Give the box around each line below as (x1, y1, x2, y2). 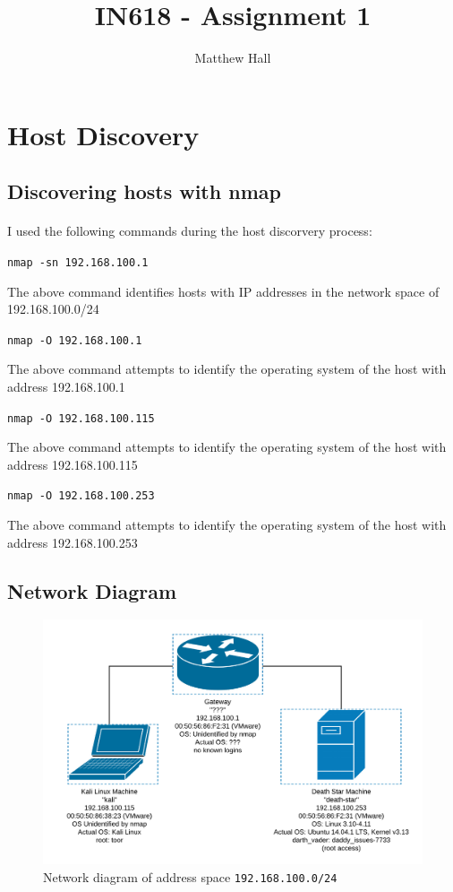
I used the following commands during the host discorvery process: (7, 221, 372, 240)
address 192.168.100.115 (7, 455, 138, 473)
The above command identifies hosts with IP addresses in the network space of (7, 281, 440, 300)
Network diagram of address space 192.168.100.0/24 (43, 867, 338, 886)
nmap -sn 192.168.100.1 (7, 255, 149, 269)
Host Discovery (7, 116, 200, 152)
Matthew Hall (194, 48, 271, 67)
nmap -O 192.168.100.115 (7, 411, 155, 425)
